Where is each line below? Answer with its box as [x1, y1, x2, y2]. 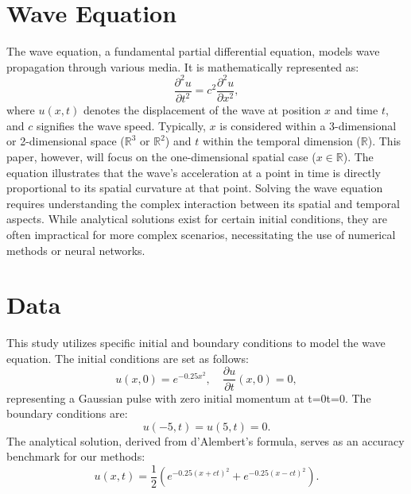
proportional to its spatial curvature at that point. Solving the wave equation [6, 179, 383, 196]
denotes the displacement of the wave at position [83, 102, 321, 118]
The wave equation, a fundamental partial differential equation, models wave [6, 43, 380, 60]
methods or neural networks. [6, 241, 145, 258]
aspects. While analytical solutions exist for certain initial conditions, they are [6, 210, 387, 227]
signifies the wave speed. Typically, [36, 117, 206, 133]
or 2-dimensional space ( [6, 133, 125, 149]
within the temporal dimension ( [202, 133, 361, 149]
